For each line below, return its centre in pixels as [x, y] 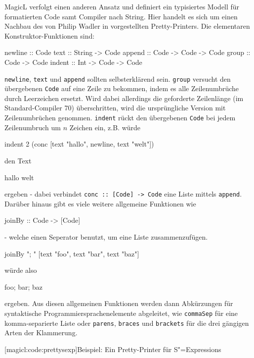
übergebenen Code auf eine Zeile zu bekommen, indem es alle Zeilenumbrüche [122, 88]
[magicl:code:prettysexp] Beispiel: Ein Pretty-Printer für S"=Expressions [113, 349]
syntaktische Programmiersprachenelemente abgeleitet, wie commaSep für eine [121, 313]
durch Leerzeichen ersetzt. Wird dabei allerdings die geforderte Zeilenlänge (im [124, 98]
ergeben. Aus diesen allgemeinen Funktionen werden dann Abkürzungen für [119, 303]
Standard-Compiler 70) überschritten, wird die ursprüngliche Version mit [115, 108]
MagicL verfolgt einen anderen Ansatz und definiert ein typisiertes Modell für [122, 6]
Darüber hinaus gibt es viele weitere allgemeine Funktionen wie [100, 203]
